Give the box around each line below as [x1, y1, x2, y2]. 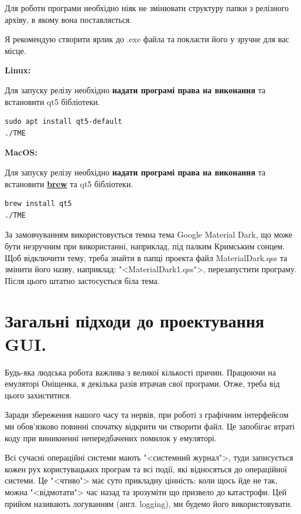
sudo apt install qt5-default [5, 117, 122, 126]
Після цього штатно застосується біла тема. [5, 274, 160, 286]
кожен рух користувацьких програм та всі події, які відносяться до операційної [5, 462, 287, 475]
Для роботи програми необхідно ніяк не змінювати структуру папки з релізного [5, 2, 289, 13]
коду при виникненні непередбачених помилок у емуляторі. [5, 431, 217, 444]
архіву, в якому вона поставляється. [5, 13, 132, 25]
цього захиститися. [5, 388, 72, 401]
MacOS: [5, 146, 37, 158]
